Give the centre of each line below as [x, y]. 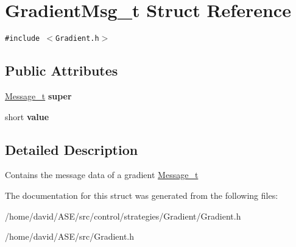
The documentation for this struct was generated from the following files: [142, 195]
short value [27, 116]
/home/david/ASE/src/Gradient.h [70, 236]
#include [23, 39]
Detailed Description [72, 149]
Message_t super [38, 95]
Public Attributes [62, 70]
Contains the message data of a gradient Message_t [102, 175]
